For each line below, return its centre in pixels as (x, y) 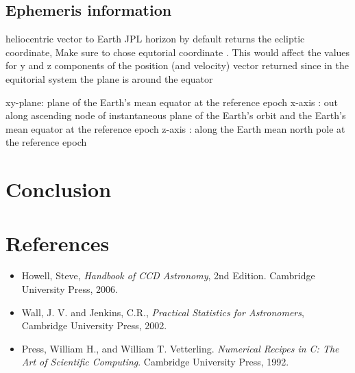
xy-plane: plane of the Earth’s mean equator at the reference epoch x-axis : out (172, 102)
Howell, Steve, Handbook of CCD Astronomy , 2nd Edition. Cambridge (168, 275)
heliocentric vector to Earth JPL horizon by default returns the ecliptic (155, 39)
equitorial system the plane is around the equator (109, 78)
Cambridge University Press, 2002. (94, 325)
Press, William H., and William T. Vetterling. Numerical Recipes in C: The (180, 348)
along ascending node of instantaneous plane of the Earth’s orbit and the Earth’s (176, 115)
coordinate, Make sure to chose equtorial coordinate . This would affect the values (178, 52)
